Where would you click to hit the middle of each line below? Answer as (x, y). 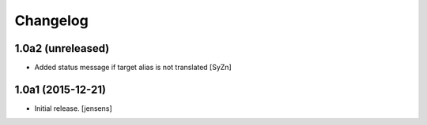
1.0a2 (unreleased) (62, 48)
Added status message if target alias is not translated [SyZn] (133, 68)
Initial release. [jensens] (73, 108)
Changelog (51, 20)
